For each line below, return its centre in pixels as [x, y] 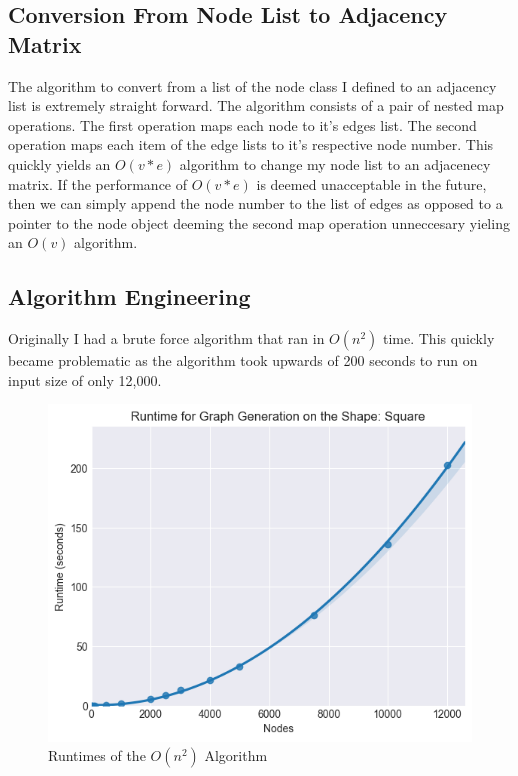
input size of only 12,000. [85, 379]
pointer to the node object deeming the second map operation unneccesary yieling [259, 222]
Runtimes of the [97, 755]
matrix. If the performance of [98, 183]
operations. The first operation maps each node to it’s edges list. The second [242, 124]
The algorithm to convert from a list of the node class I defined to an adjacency [252, 85]
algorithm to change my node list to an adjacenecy [335, 163]
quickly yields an [59, 163]
